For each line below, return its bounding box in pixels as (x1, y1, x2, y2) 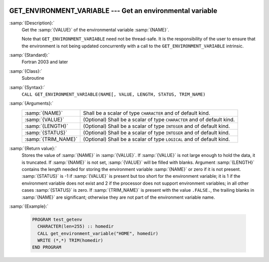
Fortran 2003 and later (21, 59, 68, 65)
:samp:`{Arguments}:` (9, 100, 54, 107)
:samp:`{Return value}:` (9, 145, 57, 151)
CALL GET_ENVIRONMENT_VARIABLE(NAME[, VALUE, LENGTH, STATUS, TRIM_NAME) (21, 92, 206, 97)
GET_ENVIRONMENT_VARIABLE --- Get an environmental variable (9, 6, 218, 15)
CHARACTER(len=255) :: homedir (37, 224, 114, 229)
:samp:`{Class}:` (9, 68, 42, 74)
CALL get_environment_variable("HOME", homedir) (37, 231, 159, 236)
